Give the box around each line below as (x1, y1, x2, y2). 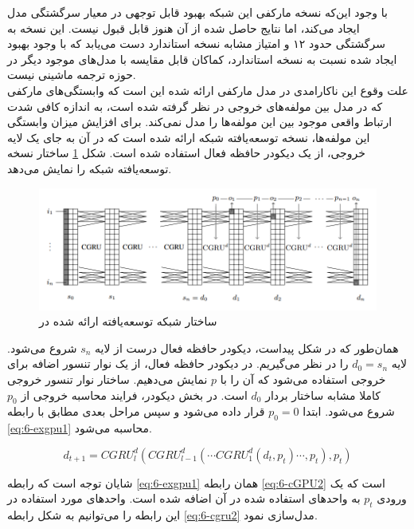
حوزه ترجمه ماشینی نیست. (7, 66, 136, 83)
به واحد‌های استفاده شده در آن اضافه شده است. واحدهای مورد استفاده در (7, 490, 361, 507)
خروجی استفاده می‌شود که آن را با (220, 371, 386, 388)
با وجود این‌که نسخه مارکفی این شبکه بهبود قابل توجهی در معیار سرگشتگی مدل (7, 4, 388, 20)
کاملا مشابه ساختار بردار (265, 386, 381, 403)
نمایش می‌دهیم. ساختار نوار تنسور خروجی (7, 371, 208, 388)
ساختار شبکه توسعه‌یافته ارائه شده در (39, 313, 217, 330)
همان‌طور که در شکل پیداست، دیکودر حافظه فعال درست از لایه (95, 339, 399, 356)
